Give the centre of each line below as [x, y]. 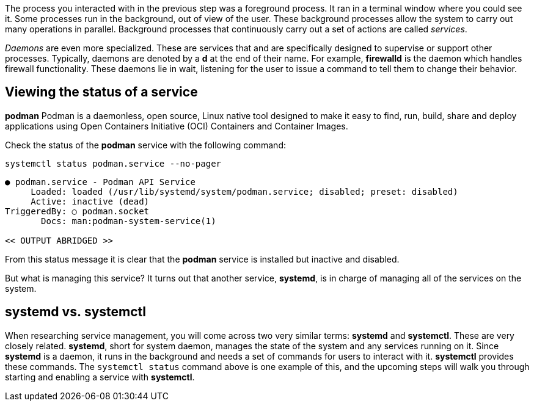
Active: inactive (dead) [90, 201]
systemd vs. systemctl [76, 312]
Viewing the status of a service [101, 92]
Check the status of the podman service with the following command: [145, 145]
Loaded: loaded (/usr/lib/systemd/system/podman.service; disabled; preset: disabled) [244, 191]
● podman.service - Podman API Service [100, 182]
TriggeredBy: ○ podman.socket [77, 211]
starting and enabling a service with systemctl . [100, 377]
